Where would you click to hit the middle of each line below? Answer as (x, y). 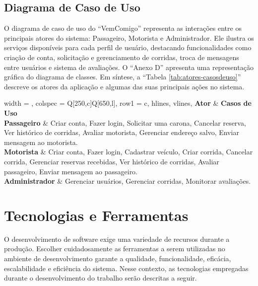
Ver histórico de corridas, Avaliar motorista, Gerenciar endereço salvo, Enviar (122, 132)
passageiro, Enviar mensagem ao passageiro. (71, 171)
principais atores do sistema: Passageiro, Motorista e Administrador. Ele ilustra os (129, 37)
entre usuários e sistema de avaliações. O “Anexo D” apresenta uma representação (129, 67)
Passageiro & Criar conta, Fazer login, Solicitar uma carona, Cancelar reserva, (125, 122)
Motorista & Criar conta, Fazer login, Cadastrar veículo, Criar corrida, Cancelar (129, 152)
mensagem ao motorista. (41, 142)
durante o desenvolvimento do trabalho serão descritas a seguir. (100, 278)
